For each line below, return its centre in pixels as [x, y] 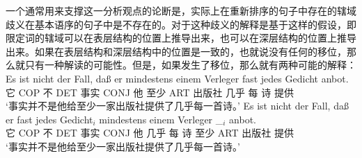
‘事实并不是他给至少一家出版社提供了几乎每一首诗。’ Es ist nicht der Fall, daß [177, 106]
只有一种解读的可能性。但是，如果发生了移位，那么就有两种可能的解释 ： [190, 65]
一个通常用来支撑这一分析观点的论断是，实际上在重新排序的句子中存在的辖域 [181, 10]
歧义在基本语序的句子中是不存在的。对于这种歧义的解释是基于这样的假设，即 [181, 24]
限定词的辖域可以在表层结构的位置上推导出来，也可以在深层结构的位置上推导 [181, 38]
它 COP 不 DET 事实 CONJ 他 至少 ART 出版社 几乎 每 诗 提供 [150, 92]
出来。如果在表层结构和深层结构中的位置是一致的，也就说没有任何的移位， [176, 51]
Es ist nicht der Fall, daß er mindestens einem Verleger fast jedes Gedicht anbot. [177, 78]
